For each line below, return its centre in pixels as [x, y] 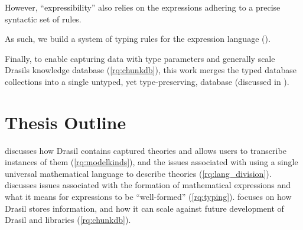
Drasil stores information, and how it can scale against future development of [144, 208]
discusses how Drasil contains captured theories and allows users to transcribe [146, 150]
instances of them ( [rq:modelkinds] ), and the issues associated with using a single [151, 162]
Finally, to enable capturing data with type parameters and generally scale [140, 58]
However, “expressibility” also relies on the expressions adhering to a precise [143, 7]
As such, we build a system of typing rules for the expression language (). [138, 39]
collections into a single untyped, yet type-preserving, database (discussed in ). [147, 81]
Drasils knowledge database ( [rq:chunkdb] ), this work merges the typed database [151, 70]
